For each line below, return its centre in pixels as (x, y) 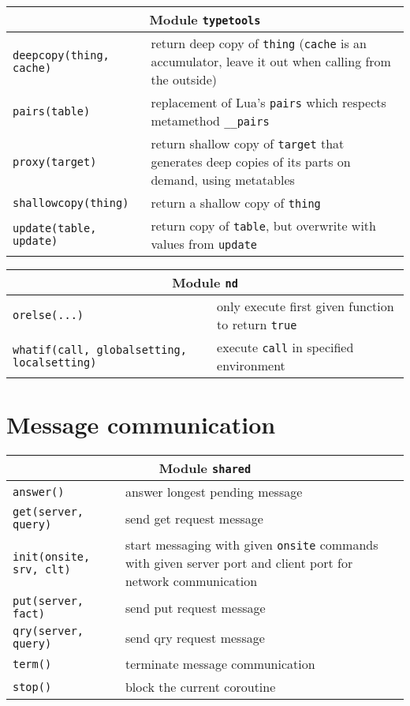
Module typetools (205, 19)
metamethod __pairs (210, 120)
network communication (191, 581)
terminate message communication (220, 664)
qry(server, (48, 631)
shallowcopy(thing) (71, 203)
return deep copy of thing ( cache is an (259, 43)
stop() (32, 687)
